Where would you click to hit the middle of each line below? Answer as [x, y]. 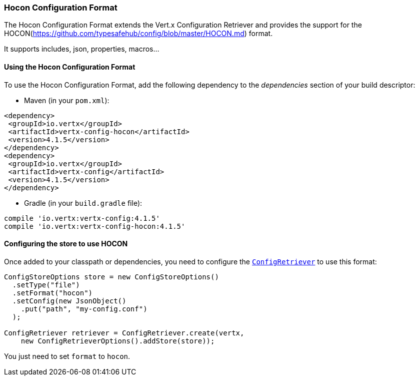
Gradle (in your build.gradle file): [83, 203]
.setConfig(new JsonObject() [69, 301]
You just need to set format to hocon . [67, 356]
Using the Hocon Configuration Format [70, 67]
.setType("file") [46, 285]
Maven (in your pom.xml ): [67, 100]
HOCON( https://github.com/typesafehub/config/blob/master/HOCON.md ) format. [138, 34]
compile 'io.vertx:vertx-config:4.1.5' [82, 218]
